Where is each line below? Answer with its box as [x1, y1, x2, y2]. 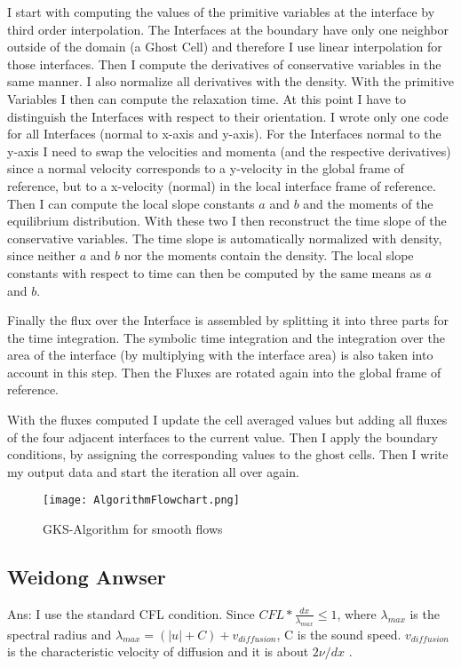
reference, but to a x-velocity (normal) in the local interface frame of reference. [7, 176, 436, 195]
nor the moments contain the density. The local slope [123, 246, 414, 265]
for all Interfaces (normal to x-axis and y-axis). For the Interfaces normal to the [7, 124, 441, 143]
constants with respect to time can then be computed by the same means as [7, 263, 421, 282]
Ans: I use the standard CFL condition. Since [7, 604, 255, 623]
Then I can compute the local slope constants [7, 194, 255, 212]
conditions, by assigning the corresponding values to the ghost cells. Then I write [7, 445, 449, 464]
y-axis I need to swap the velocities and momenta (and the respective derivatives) [7, 141, 451, 160]
